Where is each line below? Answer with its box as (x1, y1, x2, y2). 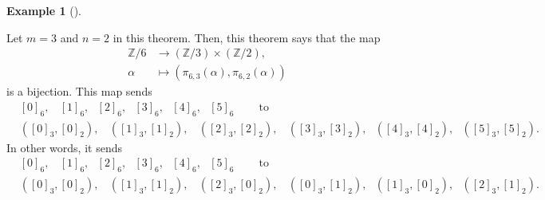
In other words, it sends (6, 139, 122, 155)
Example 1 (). (6, 2, 81, 18)
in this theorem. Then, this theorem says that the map (113, 29, 381, 45)
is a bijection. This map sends (6, 83, 152, 100)
